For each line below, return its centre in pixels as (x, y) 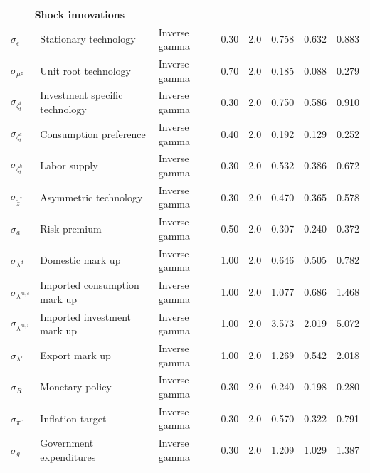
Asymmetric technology (91, 197)
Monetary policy (76, 387)
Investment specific (81, 95)
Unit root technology (85, 70)
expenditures (68, 456)
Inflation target (73, 418)
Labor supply (69, 165)
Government (67, 443)
